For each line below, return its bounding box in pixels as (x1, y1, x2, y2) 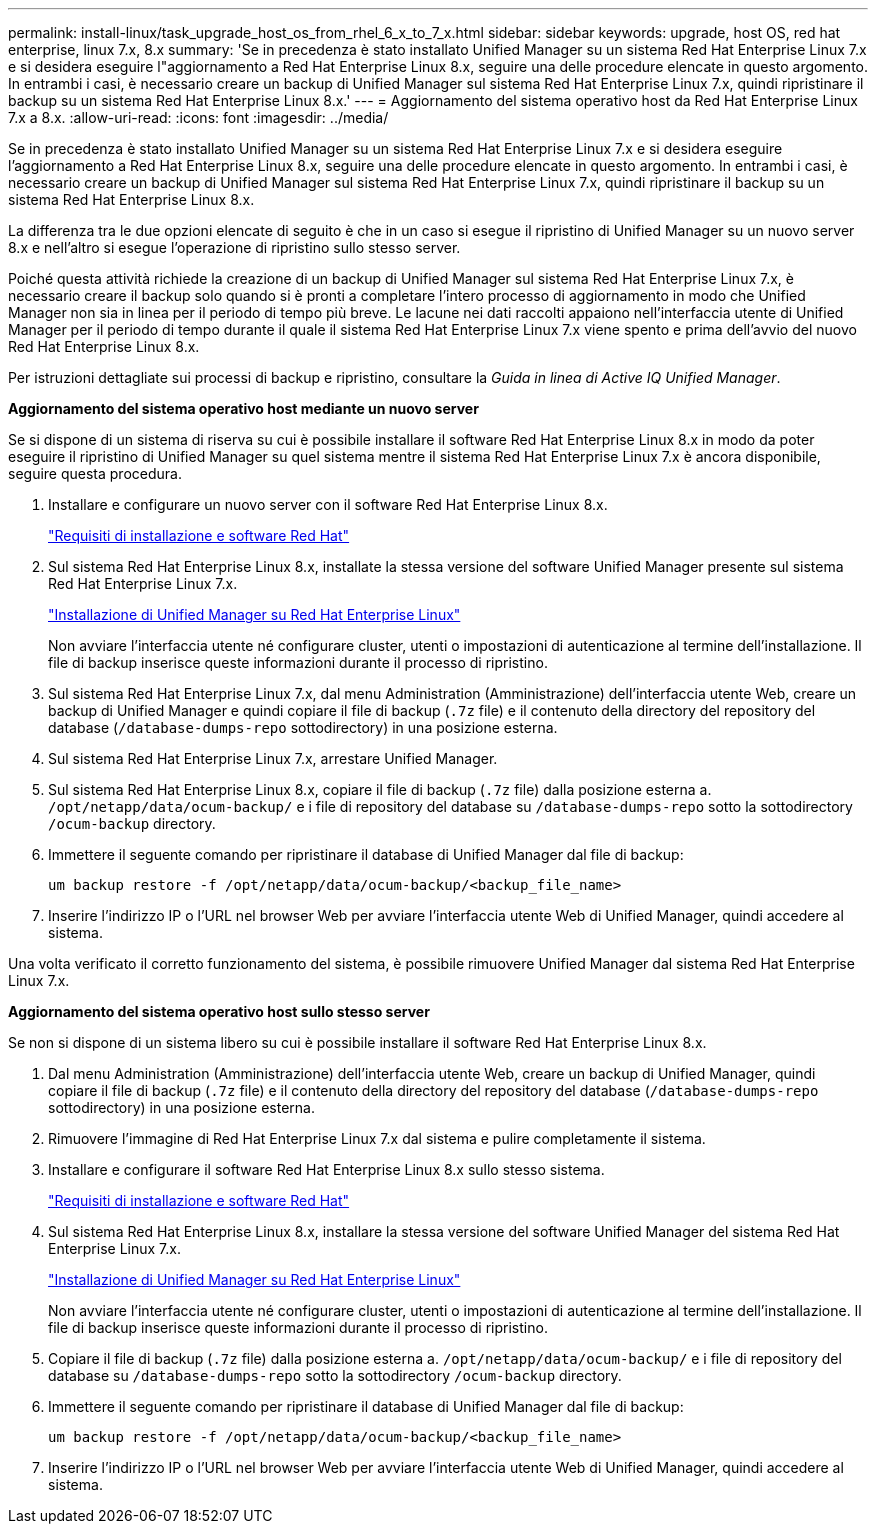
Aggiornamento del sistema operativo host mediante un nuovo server (8, 400, 479, 417)
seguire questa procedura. (8, 465, 182, 482)
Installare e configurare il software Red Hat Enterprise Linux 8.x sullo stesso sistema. (48, 1161, 605, 1178)
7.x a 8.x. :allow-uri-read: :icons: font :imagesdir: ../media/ (8, 109, 389, 126)
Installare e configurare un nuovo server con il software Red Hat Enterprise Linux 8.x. (48, 496, 608, 513)
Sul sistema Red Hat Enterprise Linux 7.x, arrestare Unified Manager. (48, 750, 498, 767)
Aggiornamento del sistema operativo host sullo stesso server (8, 1003, 430, 1020)
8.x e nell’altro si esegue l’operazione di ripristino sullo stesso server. (8, 239, 461, 256)
